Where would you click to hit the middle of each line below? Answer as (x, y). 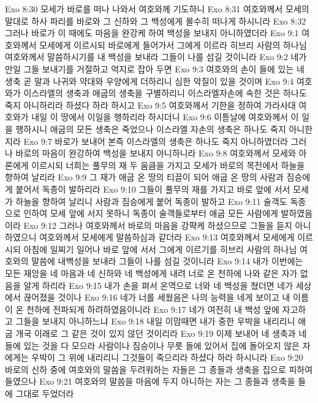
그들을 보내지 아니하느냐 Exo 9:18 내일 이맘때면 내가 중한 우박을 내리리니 (155, 321)
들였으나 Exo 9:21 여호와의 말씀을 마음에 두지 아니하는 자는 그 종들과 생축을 (150, 381)
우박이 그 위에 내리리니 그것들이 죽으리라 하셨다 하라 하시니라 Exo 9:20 (167, 357)
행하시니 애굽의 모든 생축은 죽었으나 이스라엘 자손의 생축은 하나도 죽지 (151, 129)
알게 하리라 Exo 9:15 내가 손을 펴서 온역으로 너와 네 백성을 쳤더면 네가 (158, 285)
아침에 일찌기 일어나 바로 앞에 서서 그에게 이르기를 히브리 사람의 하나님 (160, 249)
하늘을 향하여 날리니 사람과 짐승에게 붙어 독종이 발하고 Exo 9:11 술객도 (151, 201)
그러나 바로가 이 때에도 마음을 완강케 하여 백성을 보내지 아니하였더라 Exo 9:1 (152, 33)
